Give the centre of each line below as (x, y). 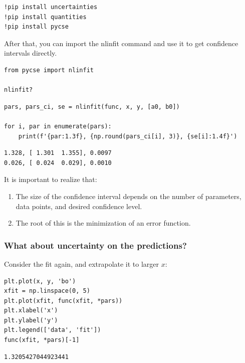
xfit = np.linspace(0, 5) (47, 291)
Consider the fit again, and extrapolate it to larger (82, 263)
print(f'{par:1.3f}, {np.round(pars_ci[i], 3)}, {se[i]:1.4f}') (128, 136)
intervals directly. (31, 53)
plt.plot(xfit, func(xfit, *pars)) (63, 301)
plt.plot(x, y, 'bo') (40, 281)
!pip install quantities (45, 17)
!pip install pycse (36, 27)
